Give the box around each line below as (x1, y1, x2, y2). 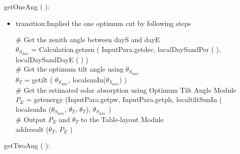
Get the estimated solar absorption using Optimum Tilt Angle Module (24, 84, 237, 95)
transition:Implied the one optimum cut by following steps (15, 18, 191, 28)
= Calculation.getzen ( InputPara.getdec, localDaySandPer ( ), (31, 44, 221, 54)
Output (24, 114, 46, 124)
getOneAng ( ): (4, 1, 50, 11)
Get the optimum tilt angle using (24, 64, 123, 74)
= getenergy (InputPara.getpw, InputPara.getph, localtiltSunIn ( (26, 94, 222, 104)
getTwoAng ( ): (4, 140, 50, 151)
